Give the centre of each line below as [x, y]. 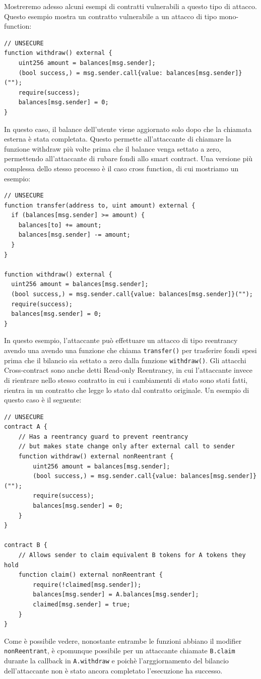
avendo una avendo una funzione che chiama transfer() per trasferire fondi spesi [130, 350]
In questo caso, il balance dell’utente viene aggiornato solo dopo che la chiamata [128, 129]
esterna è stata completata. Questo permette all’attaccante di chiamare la [118, 139]
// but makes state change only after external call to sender [127, 447]
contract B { [26, 545]
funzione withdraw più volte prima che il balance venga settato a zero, [113, 148]
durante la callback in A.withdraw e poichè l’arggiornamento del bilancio [116, 660]
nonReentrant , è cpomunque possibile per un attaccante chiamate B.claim [120, 651]
